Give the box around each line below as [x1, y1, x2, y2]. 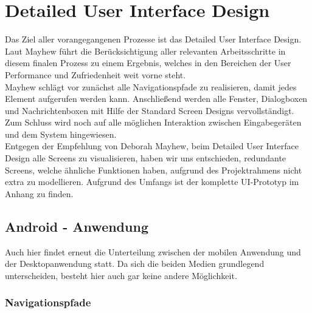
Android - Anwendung [5, 217, 148, 235]
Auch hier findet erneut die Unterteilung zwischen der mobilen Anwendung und [5, 245, 301, 258]
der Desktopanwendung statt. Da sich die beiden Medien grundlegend [5, 257, 265, 270]
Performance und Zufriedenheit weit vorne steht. [5, 68, 186, 81]
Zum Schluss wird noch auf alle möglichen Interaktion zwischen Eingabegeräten [5, 116, 302, 129]
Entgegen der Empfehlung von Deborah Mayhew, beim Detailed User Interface [5, 140, 299, 152]
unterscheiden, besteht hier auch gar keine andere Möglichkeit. [5, 269, 237, 281]
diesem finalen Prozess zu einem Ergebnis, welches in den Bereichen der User [5, 56, 291, 69]
